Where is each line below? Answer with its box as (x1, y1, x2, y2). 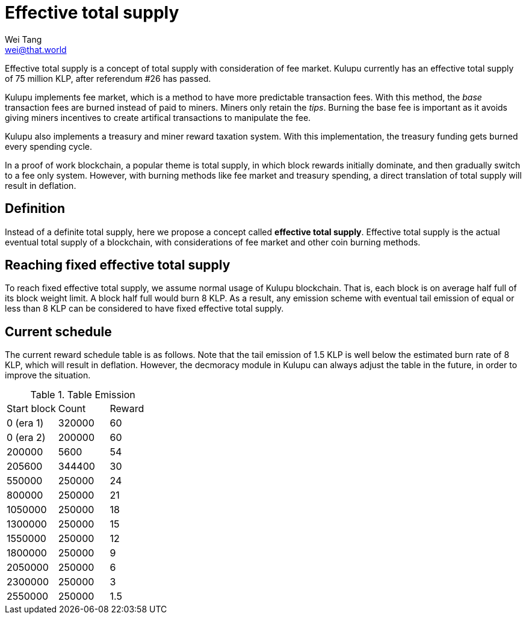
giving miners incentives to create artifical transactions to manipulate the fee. (5, 112, 311, 123)
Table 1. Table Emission (30, 389, 135, 401)
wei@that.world (5, 44, 67, 55)
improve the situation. (5, 370, 91, 381)
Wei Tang (5, 34, 42, 45)
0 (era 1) (7, 417, 44, 430)
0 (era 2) (7, 431, 46, 444)
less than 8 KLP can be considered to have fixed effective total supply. (5, 303, 284, 314)
